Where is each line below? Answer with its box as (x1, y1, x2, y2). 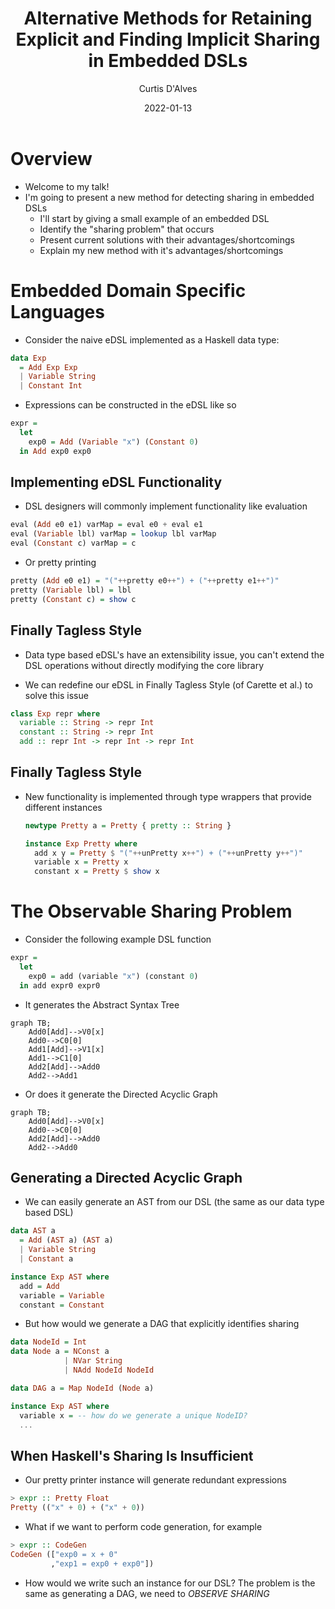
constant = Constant (19, 1300, 105, 1310)
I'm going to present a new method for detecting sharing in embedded (24, 191, 315, 203)
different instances (24, 801, 103, 813)
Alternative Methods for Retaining (23, 7, 313, 30)
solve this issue (24, 689, 89, 701)
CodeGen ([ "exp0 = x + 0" (10, 1549, 118, 1559)
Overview (10, 147, 93, 170)
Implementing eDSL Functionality (10, 474, 223, 491)
